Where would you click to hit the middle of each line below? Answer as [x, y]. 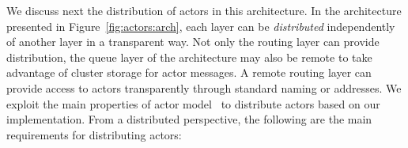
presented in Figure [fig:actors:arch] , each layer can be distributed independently [201, 26]
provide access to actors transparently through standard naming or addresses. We [204, 87]
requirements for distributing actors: [94, 134]
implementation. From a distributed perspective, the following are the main [189, 119]
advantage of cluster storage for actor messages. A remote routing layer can [189, 72]
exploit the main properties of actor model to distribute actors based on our [193, 103]
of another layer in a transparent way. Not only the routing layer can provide [193, 42]
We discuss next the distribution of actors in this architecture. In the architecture [204, 10]
